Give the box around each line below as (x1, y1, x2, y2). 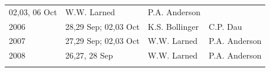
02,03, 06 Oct (9, 5, 57, 18)
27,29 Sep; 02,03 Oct (65, 35, 140, 47)
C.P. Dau (209, 20, 242, 32)
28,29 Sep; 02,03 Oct (65, 20, 140, 32)
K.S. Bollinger (147, 20, 199, 32)
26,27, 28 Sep (65, 49, 113, 61)
